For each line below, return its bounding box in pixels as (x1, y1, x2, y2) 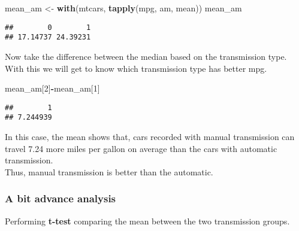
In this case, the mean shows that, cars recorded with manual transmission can (5, 130, 295, 142)
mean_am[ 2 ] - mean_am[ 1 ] (5, 82, 100, 95)
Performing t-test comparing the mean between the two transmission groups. (5, 214, 290, 227)
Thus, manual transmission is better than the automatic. (5, 165, 213, 178)
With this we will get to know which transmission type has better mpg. (5, 62, 267, 74)
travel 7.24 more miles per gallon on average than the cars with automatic (5, 142, 277, 154)
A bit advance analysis (5, 191, 116, 206)
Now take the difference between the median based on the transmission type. (5, 50, 287, 62)
